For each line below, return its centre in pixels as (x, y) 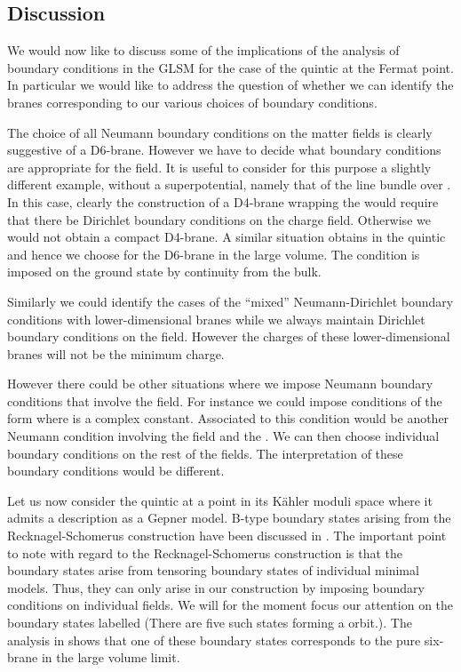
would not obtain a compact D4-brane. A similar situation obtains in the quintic (227, 237)
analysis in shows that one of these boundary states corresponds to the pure (214, 640)
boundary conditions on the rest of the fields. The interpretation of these (205, 453)
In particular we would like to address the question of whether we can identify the (230, 85)
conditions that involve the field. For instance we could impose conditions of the (225, 400)
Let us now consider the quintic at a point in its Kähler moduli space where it (220, 500)
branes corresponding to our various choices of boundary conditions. (192, 102)
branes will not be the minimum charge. (116, 353)
